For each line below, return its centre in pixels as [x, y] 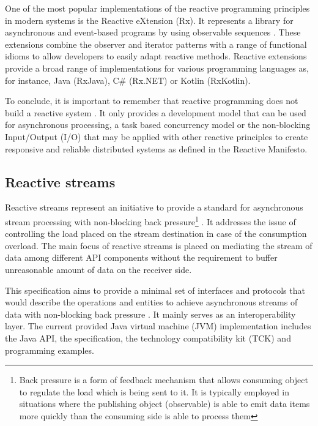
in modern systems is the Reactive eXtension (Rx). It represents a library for [149, 20]
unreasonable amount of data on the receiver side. [98, 269]
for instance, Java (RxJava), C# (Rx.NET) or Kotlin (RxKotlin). [128, 80]
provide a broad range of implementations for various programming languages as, [157, 68]
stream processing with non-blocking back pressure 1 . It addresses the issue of [150, 220]
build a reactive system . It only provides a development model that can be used [156, 112]
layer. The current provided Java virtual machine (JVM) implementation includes [158, 326]
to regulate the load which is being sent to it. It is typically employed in [154, 391]
